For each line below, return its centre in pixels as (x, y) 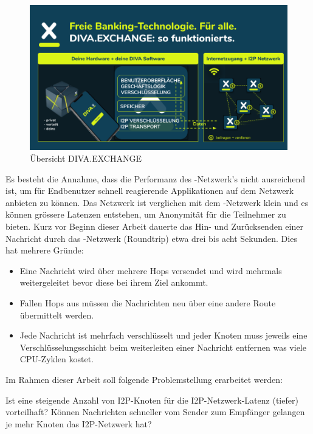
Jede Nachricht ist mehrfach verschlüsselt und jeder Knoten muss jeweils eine (163, 335)
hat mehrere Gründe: (45, 250)
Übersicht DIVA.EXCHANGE (86, 158)
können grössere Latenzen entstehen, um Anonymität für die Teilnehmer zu (146, 214)
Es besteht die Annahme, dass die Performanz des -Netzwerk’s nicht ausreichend (155, 178)
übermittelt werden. (57, 315)
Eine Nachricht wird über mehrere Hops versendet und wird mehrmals (151, 270)
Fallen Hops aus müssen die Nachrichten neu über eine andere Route (148, 303)
